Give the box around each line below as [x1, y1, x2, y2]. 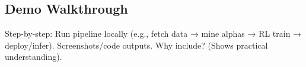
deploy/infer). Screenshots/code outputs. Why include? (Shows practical [5, 39, 268, 51]
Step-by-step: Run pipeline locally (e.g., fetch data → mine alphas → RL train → [5, 27, 302, 40]
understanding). [5, 50, 62, 63]
